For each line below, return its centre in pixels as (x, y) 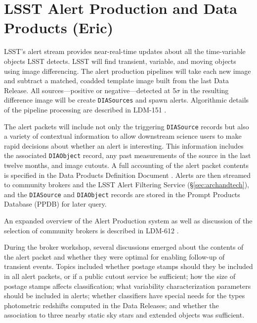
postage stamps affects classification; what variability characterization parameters (128, 286)
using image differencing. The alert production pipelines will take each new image (128, 71)
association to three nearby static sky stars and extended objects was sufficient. (124, 315)
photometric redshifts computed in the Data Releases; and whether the (111, 305)
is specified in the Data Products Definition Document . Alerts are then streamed (128, 175)
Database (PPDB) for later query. (55, 204)
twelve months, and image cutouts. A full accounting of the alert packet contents (126, 165)
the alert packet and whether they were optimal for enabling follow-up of (114, 256)
